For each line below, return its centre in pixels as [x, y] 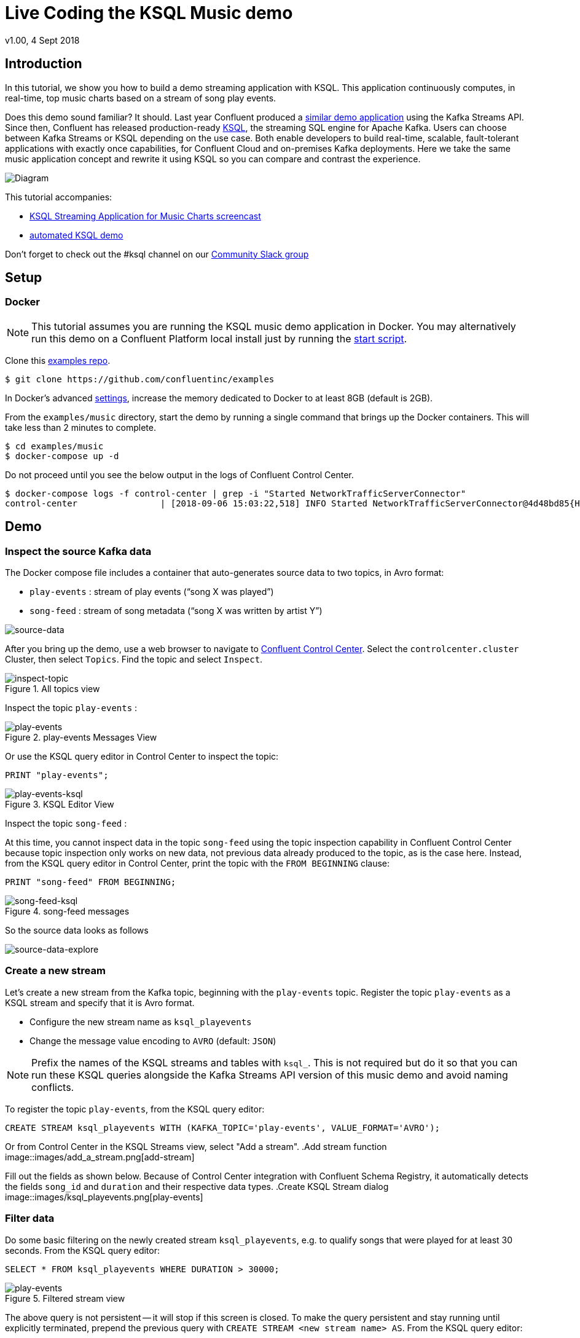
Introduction [44, 64]
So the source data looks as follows [77, 931]
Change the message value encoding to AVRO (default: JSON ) [153, 1041]
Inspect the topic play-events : [71, 708]
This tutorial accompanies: [59, 197]
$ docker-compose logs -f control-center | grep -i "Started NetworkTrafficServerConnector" [236, 493]
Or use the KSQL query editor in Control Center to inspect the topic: [142, 757]
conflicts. [53, 1087]
